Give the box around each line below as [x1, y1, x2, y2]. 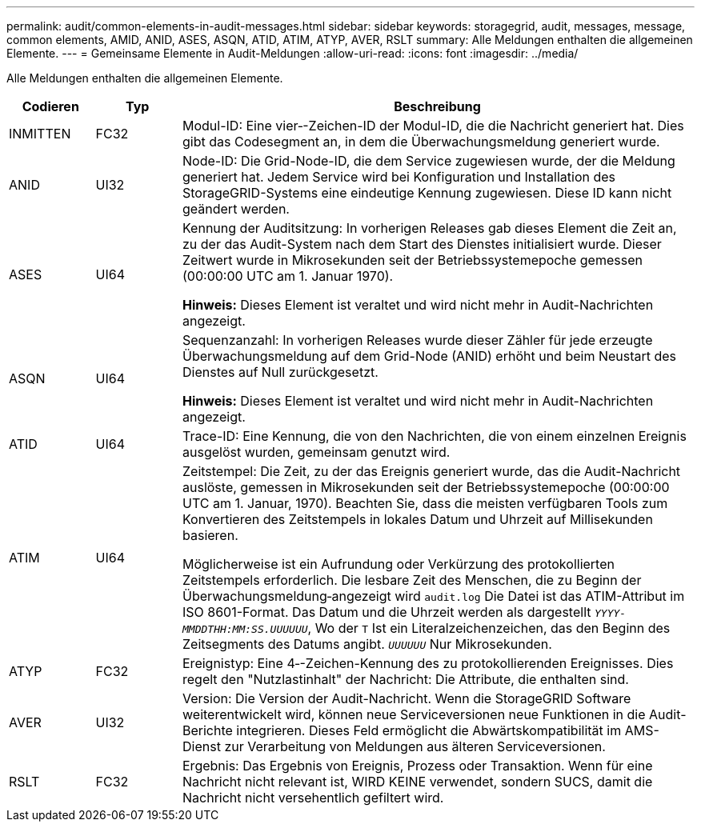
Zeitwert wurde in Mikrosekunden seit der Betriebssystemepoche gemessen [182, 252, 643, 268]
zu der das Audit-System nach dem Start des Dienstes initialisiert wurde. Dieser [182, 236, 662, 252]
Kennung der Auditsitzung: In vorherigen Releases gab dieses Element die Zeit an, [182, 220, 677, 236]
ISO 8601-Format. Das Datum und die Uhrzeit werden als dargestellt [182, 604, 591, 620]
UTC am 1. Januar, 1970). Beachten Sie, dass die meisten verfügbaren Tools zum [182, 495, 668, 511]
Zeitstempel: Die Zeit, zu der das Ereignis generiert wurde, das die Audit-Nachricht [182, 463, 681, 479]
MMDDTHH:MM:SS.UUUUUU [182, 623, 308, 635]
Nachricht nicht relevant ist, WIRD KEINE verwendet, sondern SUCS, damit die [182, 774, 653, 790]
